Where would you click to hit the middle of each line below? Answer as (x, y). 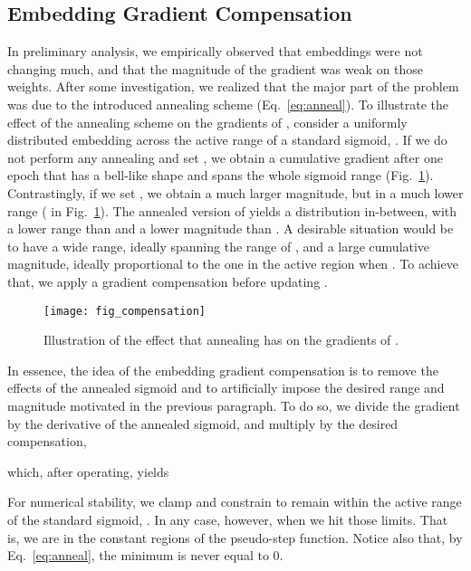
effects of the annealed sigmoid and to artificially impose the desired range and (226, 388)
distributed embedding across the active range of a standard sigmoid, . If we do (227, 140)
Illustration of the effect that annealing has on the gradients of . (221, 340)
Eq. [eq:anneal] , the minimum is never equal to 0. (145, 555)
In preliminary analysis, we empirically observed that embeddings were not (215, 51)
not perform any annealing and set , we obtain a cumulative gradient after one (225, 157)
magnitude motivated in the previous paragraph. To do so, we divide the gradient (234, 405)
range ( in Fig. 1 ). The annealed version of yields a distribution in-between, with (232, 210)
